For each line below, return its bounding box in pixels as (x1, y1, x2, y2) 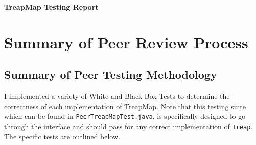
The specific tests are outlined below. (4, 131, 120, 141)
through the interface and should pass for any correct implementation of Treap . (4, 121, 253, 132)
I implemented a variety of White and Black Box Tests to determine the (4, 91, 230, 101)
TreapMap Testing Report (4, 2, 99, 12)
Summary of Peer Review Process (4, 31, 248, 52)
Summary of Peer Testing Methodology (4, 67, 217, 82)
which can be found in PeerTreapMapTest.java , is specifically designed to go (4, 111, 246, 121)
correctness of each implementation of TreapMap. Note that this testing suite (4, 100, 246, 111)
